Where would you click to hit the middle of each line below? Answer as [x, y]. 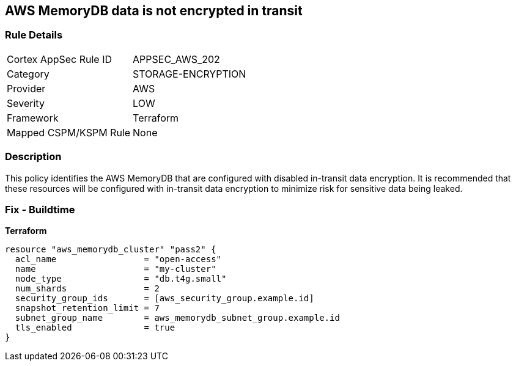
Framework [33, 118]
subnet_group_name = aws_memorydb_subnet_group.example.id [177, 318]
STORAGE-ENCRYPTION [190, 74]
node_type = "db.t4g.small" [121, 279]
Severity [26, 103]
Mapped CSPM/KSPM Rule [69, 132]
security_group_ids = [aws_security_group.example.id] [164, 298]
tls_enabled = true [95, 328]
